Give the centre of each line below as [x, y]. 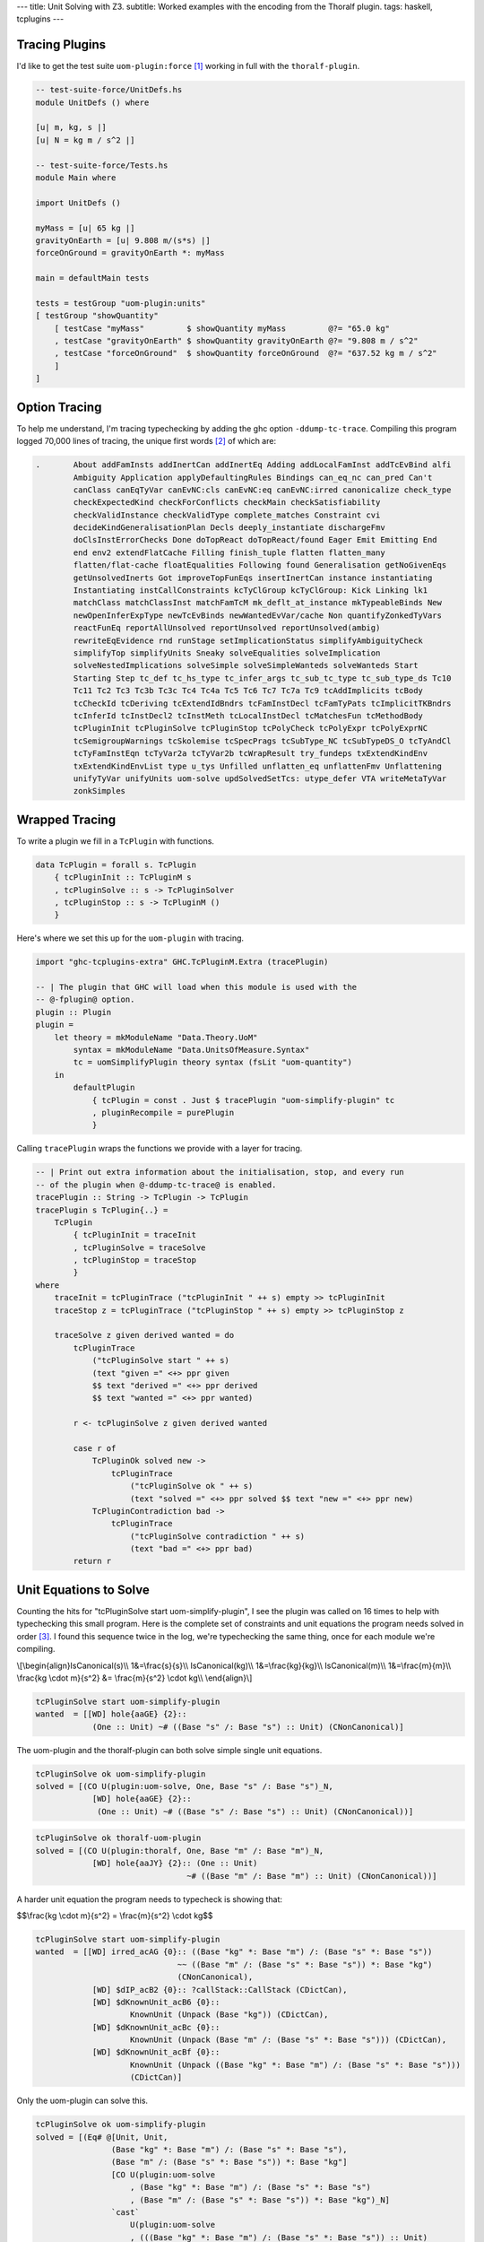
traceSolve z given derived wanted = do [144, 1335]
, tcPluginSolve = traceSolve [139, 1247]
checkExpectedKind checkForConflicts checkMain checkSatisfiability [227, 503]
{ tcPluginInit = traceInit [135, 1235]
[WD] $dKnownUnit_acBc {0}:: [156, 2027]
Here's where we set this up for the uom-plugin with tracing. [130, 938]
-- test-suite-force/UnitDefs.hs [109, 90]
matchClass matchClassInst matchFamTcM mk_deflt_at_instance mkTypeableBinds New [258, 603]
